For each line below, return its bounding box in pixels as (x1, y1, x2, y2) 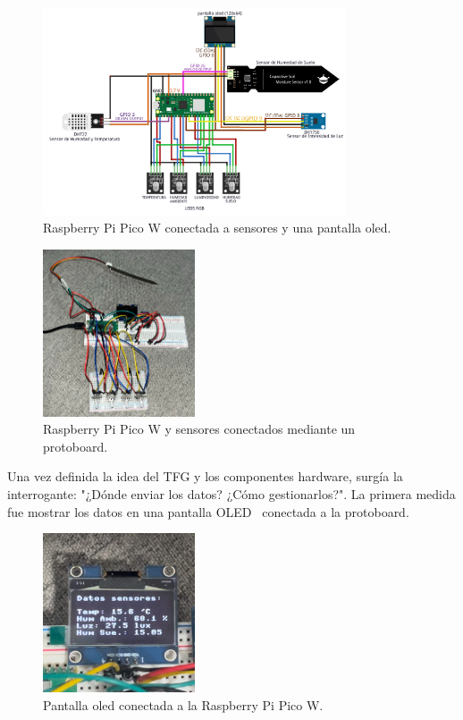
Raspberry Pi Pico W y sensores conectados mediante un (43, 419, 356, 438)
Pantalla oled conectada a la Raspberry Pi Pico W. (43, 695, 324, 714)
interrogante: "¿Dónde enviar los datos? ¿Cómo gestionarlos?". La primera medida (7, 484, 456, 503)
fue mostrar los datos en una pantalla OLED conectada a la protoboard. (7, 502, 409, 521)
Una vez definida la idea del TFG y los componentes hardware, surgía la (7, 467, 403, 486)
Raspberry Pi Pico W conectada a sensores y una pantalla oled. (43, 218, 391, 237)
